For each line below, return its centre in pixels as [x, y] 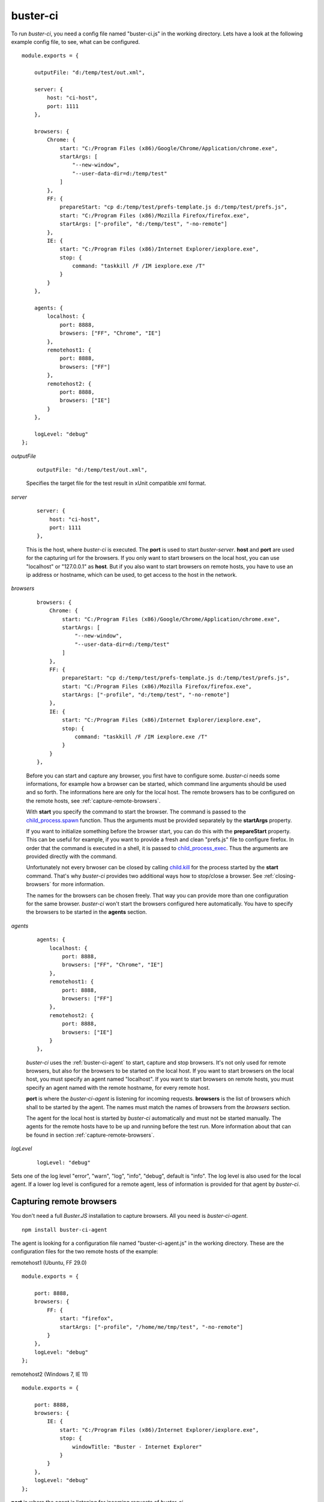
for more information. [78, 884]
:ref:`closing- [280, 876]
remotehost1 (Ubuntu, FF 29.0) [49, 1262]
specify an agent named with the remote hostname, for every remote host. [118, 1087]
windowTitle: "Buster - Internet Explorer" [137, 1447]
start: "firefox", [87, 1318]
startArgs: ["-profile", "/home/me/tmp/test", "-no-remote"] [151, 1327]
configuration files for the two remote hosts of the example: [85, 1251]
